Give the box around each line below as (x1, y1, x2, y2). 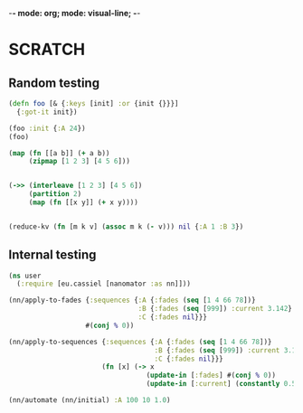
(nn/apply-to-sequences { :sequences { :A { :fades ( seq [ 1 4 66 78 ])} (8, 337, 272, 346)
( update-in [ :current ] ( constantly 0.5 (146, 380, 297, 389)
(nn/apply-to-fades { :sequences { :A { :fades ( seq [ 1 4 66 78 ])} (8, 296, 256, 305)
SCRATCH (8, 40, 86, 60)
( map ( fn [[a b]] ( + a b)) (8, 148, 110, 157)
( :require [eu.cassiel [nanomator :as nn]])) (16, 279, 192, 288)
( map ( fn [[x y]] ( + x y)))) (28, 198, 139, 207)
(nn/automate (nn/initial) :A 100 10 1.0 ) (8, 396, 171, 405)
